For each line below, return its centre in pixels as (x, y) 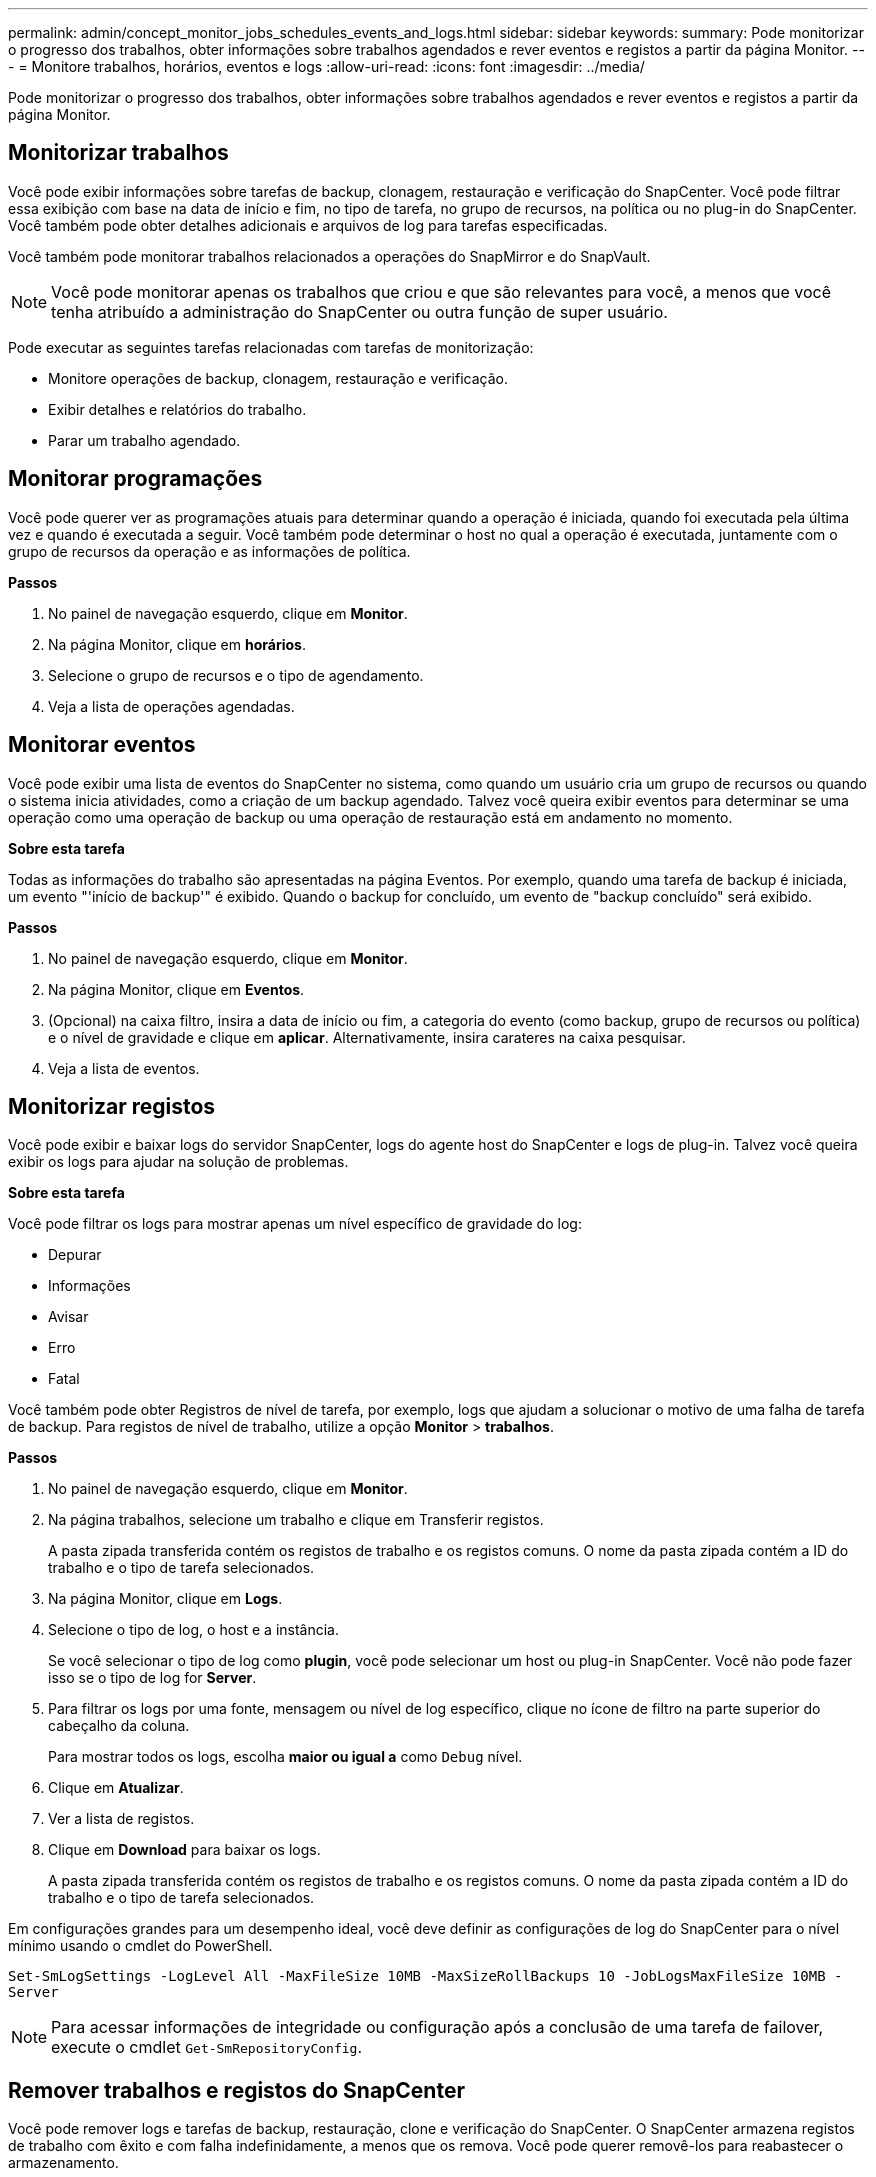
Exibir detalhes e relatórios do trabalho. (177, 409)
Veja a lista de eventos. (124, 1068)
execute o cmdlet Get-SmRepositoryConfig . (207, 2047)
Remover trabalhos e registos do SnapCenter (236, 2090)
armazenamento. (63, 2163)
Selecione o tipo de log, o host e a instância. (193, 1630)
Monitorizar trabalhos (118, 153)
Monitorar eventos (102, 745)
